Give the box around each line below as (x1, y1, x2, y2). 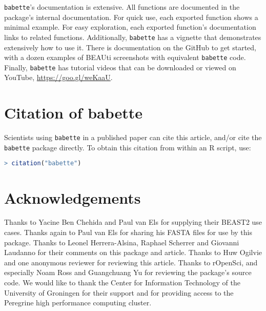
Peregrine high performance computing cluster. (4, 297, 152, 308)
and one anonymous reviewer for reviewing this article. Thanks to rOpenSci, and (4, 257, 258, 267)
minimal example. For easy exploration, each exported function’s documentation (4, 22, 256, 32)
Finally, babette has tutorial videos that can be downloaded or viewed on (4, 62, 236, 72)
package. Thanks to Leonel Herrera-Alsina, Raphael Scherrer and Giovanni (4, 237, 239, 247)
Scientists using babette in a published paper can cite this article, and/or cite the (4, 132, 262, 143)
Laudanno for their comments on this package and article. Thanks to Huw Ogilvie (4, 247, 262, 258)
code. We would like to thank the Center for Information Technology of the (4, 277, 240, 287)
